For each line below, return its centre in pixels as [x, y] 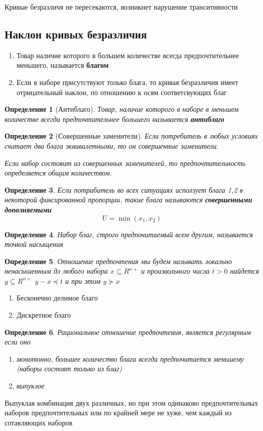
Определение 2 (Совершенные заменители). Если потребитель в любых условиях [131, 136]
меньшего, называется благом [62, 65]
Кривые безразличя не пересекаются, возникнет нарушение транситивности [121, 7]
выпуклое [30, 386]
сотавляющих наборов [39, 422]
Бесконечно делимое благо [57, 298]
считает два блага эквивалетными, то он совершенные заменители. [112, 145]
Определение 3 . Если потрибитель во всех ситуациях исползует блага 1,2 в [124, 189]
